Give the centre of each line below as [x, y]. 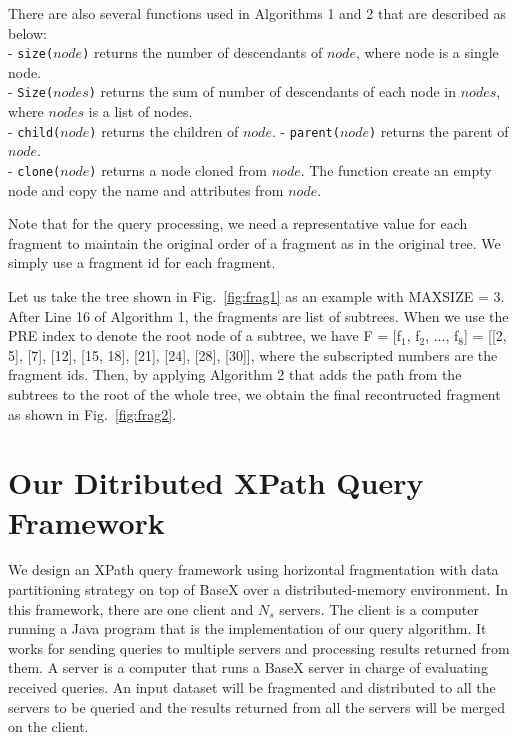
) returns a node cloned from [178, 169]
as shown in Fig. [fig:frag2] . [92, 413]
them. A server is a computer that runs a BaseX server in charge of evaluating [248, 667]
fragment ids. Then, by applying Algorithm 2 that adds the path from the [235, 374]
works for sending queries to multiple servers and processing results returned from [259, 647]
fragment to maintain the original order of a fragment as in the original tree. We [254, 242]
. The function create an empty [396, 169]
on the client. [48, 726]
